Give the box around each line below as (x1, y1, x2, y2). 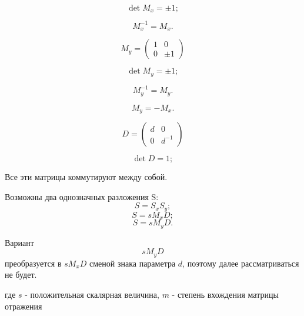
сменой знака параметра (89, 257, 176, 269)
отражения (5, 300, 42, 312)
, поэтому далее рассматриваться (182, 257, 299, 269)
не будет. (5, 268, 37, 281)
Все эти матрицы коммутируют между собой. (5, 171, 168, 183)
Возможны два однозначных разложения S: (5, 190, 159, 202)
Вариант (5, 236, 34, 248)
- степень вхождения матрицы (172, 288, 279, 301)
